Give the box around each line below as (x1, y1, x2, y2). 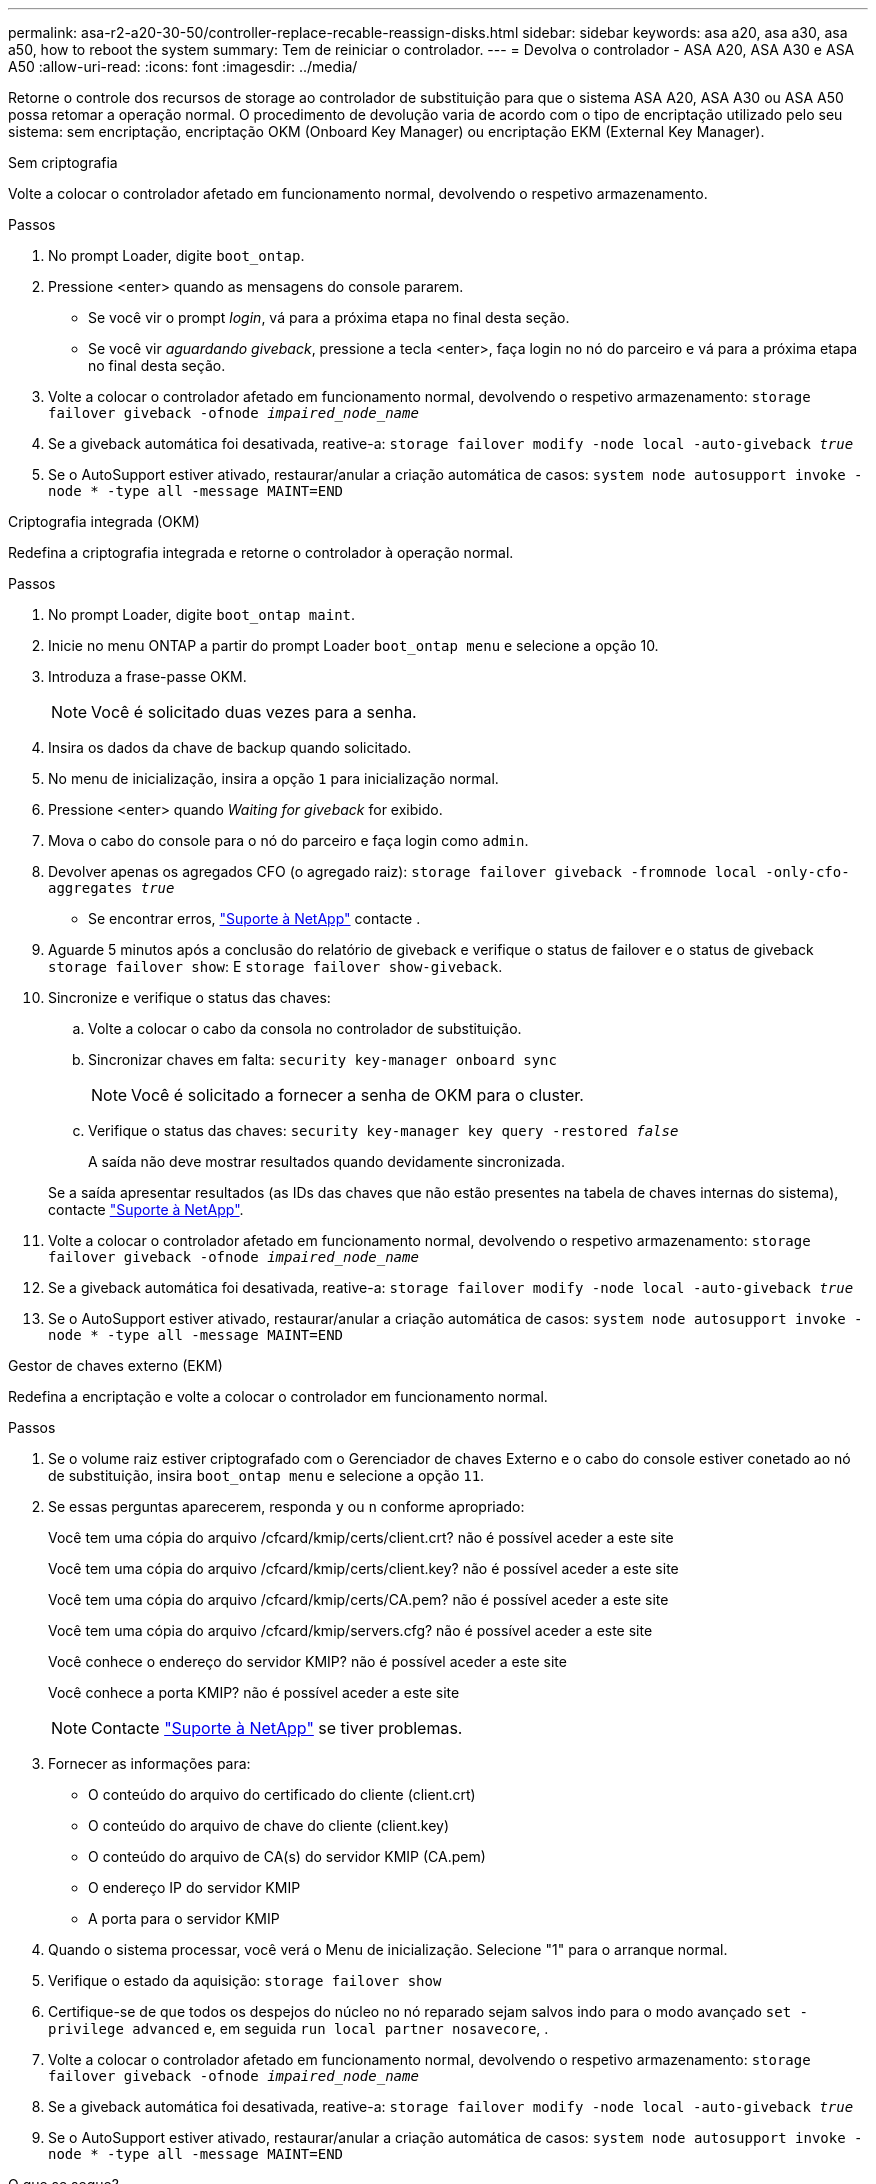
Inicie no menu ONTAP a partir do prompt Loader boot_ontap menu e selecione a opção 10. (48, 637, 659, 654)
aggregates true (48, 880, 175, 896)
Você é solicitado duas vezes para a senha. (91, 702, 417, 722)
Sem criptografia (8, 154, 118, 171)
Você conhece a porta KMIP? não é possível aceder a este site (48, 1684, 460, 1701)
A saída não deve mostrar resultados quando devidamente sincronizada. (88, 1153, 565, 1170)
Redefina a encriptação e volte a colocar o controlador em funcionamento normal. (8, 1388, 548, 1405)
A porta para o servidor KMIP (88, 1910, 280, 1927)
